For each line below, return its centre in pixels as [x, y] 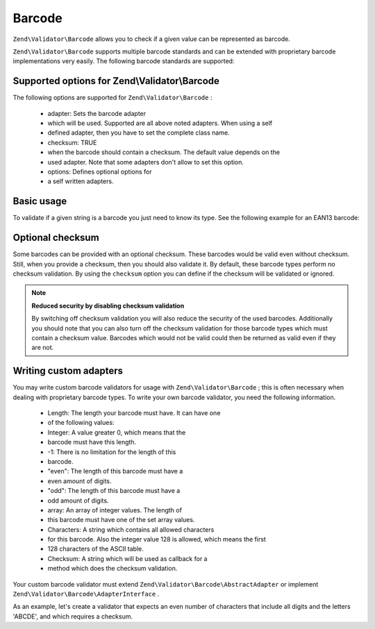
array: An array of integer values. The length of [115, 510]
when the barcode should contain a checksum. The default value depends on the [164, 152]
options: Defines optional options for [100, 171]
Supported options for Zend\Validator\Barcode [116, 81]
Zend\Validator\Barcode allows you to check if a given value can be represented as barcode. [152, 39]
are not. [43, 348]
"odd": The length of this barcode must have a [114, 491]
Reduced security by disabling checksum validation [108, 305]
